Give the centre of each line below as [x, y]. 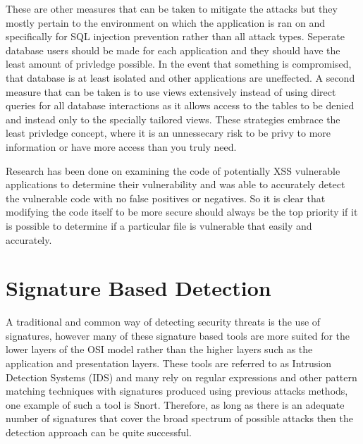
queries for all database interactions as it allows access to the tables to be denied [180, 105]
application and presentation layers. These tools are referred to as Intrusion [168, 363]
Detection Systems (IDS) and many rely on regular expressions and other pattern [181, 377]
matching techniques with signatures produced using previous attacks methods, [177, 391]
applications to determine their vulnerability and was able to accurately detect [176, 184]
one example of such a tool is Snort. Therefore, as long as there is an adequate [175, 404]
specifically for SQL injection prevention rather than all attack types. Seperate [175, 36]
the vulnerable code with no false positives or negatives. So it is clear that [166, 198]
